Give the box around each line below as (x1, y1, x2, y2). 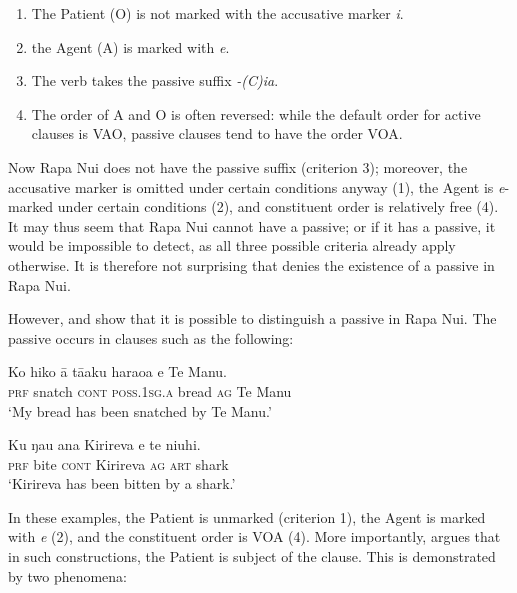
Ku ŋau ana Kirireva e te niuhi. (8, 434, 201, 455)
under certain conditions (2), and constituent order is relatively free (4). (57, 196, 499, 217)
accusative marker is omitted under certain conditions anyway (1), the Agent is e (8, 176, 505, 197)
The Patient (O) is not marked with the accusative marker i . (31, 3, 404, 23)
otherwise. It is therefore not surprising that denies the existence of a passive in (8, 254, 495, 275)
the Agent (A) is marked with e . (31, 36, 230, 57)
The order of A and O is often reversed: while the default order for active (31, 103, 481, 124)
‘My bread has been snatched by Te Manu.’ (8, 400, 272, 421)
